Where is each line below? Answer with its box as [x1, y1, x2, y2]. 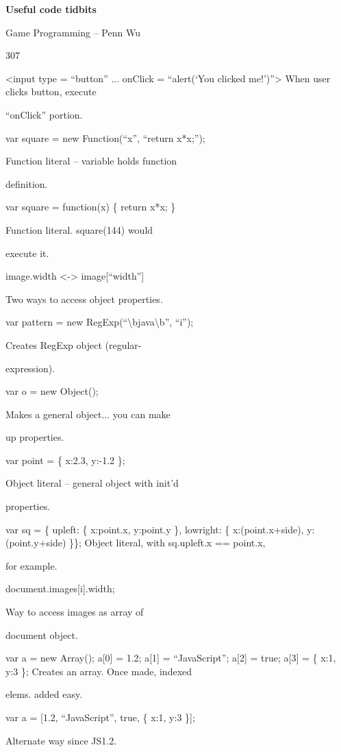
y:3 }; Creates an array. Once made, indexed [5, 664, 192, 678]
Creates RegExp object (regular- [5, 337, 142, 352]
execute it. [5, 245, 49, 260]
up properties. [5, 430, 64, 444]
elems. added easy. [5, 687, 83, 701]
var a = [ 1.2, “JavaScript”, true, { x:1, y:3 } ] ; [5, 710, 195, 724]
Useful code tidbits [5, 2, 97, 16]
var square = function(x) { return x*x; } [5, 199, 176, 214]
